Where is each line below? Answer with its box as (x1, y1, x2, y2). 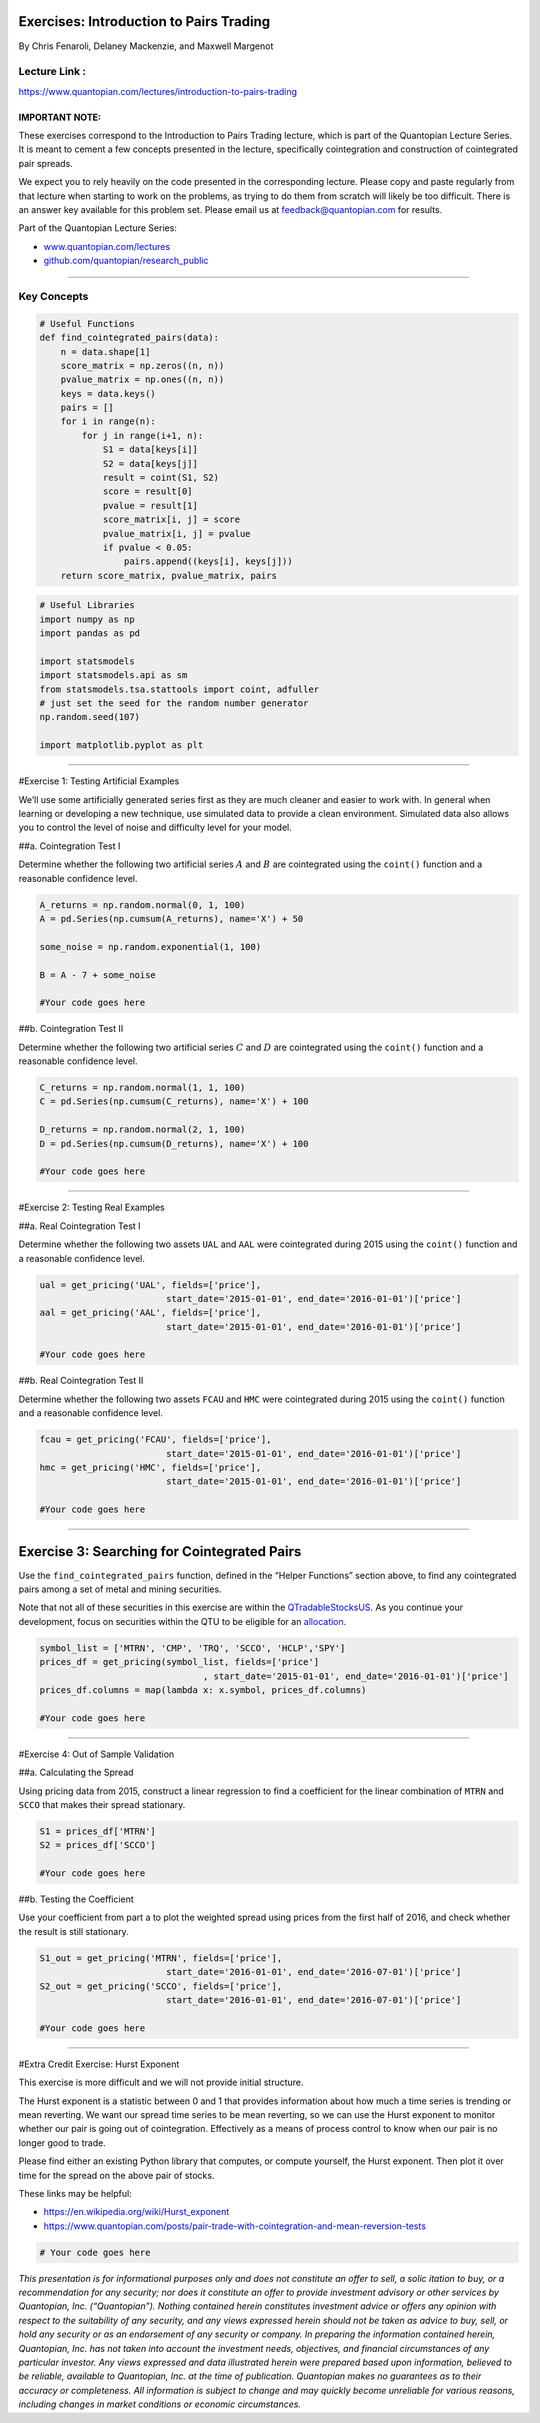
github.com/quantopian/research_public (43, 255, 209, 267)
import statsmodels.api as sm (39, 670, 188, 681)
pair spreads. (18, 157, 74, 169)
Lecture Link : (18, 65, 87, 79)
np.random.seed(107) (39, 711, 140, 723)
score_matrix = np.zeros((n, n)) (60, 360, 225, 371)
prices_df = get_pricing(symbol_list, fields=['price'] (39, 1656, 320, 1668)
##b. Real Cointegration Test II (18, 1375, 144, 1387)
